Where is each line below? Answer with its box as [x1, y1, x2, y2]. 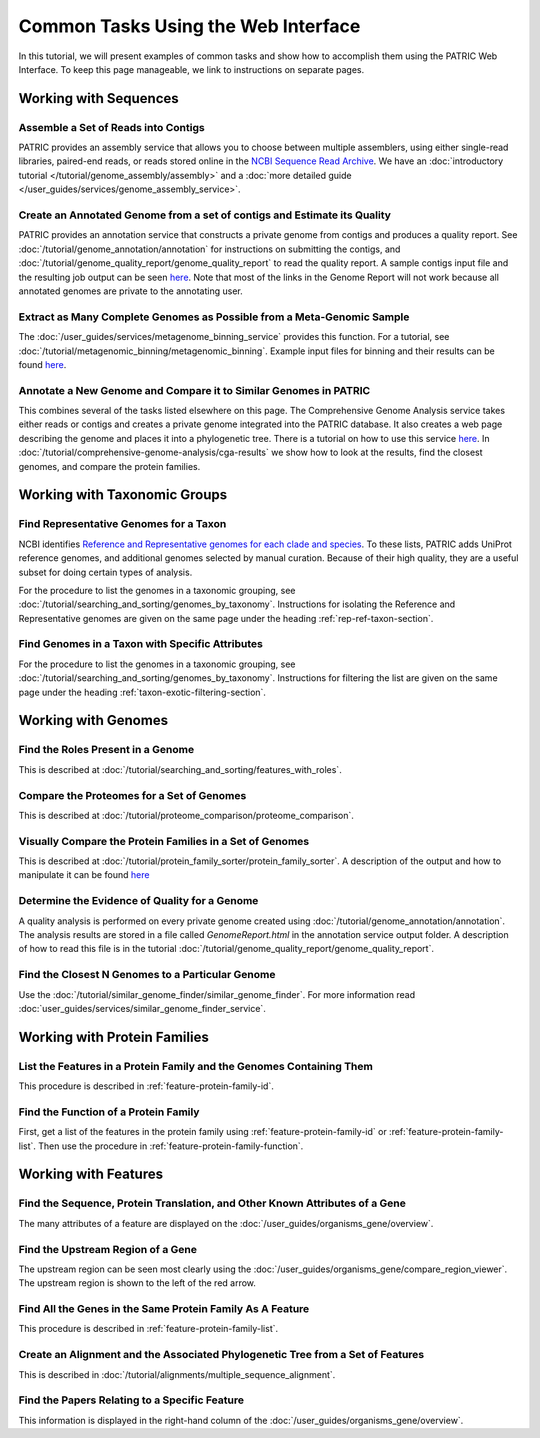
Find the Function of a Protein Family [18, 1105, 200, 1119]
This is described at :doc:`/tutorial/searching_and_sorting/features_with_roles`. [18, 763, 342, 775]
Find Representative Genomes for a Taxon [18, 517, 227, 531]
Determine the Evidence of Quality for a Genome [18, 894, 259, 908]
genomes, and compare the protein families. [18, 460, 201, 472]
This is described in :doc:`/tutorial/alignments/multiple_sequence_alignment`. [18, 1368, 336, 1380]
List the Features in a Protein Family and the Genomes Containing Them [18, 1059, 374, 1073]
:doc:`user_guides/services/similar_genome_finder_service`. [18, 1002, 267, 1014]
